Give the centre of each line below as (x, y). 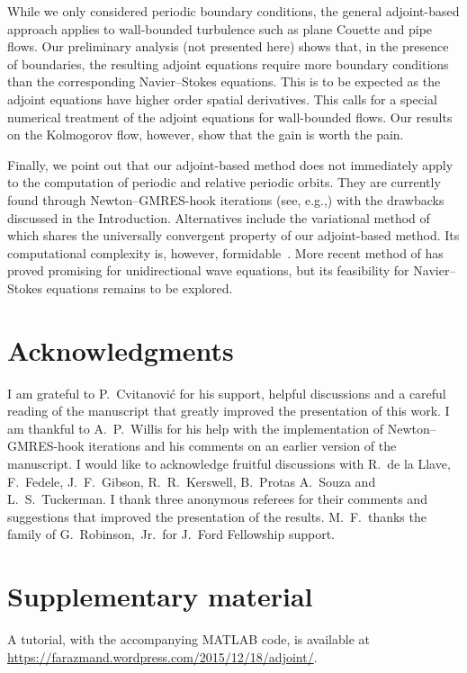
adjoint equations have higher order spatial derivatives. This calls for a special (222, 99)
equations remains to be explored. (139, 287)
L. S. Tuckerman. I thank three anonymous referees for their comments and (217, 499)
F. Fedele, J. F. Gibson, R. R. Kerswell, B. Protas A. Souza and (192, 481)
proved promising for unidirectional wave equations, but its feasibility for (208, 270)
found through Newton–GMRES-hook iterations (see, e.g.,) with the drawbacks (226, 199)
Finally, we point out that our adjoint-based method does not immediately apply (230, 164)
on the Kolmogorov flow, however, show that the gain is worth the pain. (206, 135)
